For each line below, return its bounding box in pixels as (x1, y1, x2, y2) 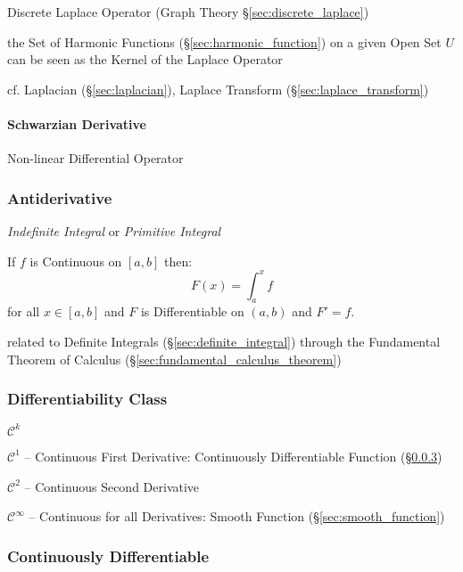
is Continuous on (29, 251, 122, 270)
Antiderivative (7, 186, 112, 208)
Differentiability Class (7, 388, 168, 410)
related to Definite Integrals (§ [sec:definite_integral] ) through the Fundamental (7, 332, 441, 351)
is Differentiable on (140, 302, 244, 321)
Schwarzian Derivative (7, 114, 146, 133)
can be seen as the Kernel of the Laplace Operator (7, 50, 283, 69)
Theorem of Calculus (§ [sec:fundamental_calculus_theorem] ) (7, 349, 342, 368)
